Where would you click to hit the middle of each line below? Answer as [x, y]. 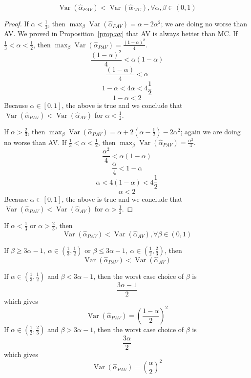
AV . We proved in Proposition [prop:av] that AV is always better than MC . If [121, 33]
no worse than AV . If [35, 142]
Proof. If [16, 23]
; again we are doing [210, 131]
